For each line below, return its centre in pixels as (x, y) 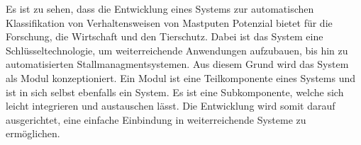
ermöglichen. (33, 133)
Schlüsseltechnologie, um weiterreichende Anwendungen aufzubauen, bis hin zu (177, 50)
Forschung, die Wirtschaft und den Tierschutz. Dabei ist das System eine (165, 36)
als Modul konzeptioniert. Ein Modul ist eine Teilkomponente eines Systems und (180, 77)
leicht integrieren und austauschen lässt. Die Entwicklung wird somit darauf (171, 106)
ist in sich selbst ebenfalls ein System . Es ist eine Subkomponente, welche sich (175, 92)
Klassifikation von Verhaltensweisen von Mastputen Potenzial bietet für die (169, 22)
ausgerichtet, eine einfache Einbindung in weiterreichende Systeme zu (156, 119)
